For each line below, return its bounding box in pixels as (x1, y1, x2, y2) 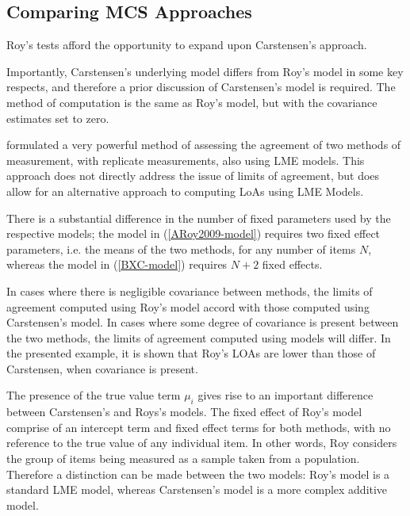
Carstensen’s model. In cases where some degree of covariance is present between (6, 314, 399, 331)
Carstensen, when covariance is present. (6, 360, 198, 376)
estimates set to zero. (6, 109, 109, 126)
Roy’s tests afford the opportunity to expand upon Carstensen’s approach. (6, 36, 367, 53)
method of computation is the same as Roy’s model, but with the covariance (6, 94, 377, 110)
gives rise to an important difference (197, 387, 374, 403)
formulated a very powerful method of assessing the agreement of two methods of (6, 136, 401, 153)
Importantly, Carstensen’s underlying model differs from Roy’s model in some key (6, 63, 404, 79)
